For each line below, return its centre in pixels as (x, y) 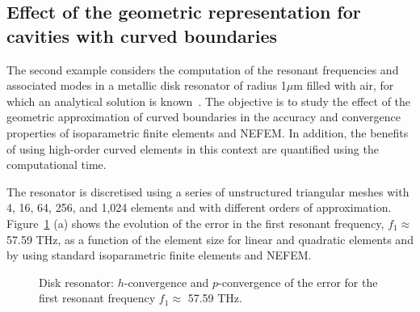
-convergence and (166, 282)
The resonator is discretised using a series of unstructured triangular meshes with (208, 191)
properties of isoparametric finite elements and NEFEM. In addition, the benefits (208, 132)
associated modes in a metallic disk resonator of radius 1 (147, 85)
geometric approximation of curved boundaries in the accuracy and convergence (204, 117)
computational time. (57, 164)
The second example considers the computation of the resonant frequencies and (203, 69)
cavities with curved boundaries (142, 35)
